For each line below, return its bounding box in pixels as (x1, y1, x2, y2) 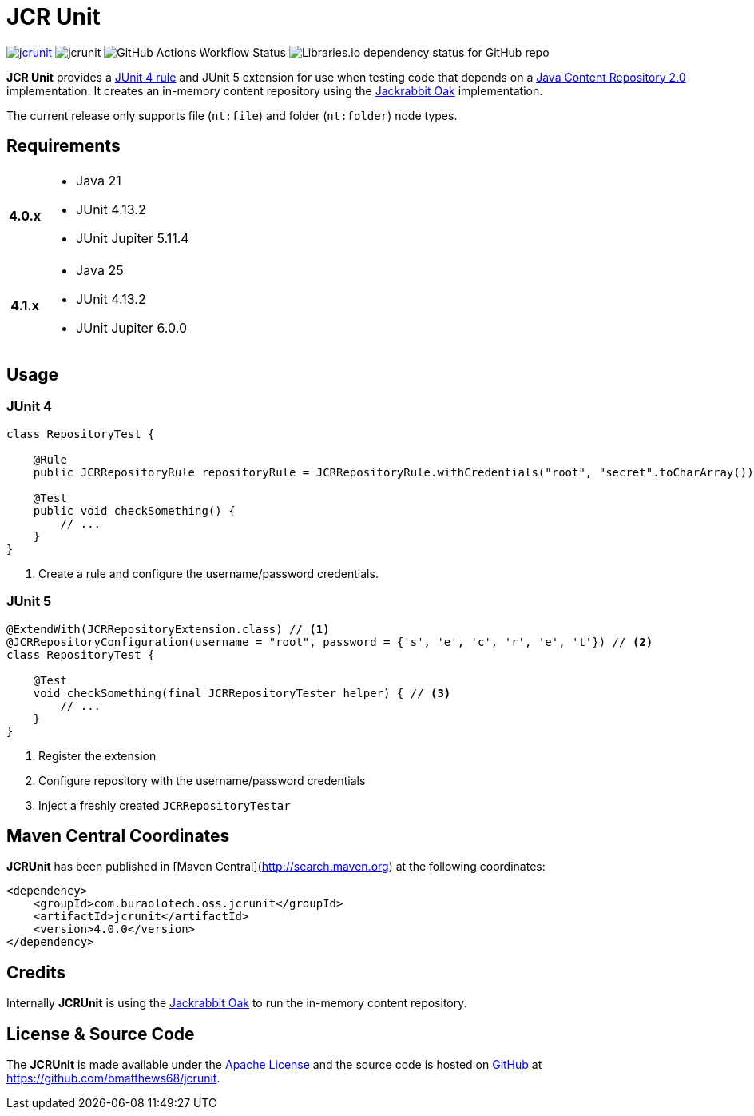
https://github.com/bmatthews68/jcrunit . (6, 1071, 220, 1086)
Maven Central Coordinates (6, 825, 230, 846)
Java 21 (76, 172, 121, 189)
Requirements (6, 136, 121, 157)
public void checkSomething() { (33, 504, 236, 517)
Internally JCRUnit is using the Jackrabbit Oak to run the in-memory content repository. (6, 996, 467, 1010)
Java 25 (76, 261, 124, 278)
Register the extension (38, 748, 157, 763)
